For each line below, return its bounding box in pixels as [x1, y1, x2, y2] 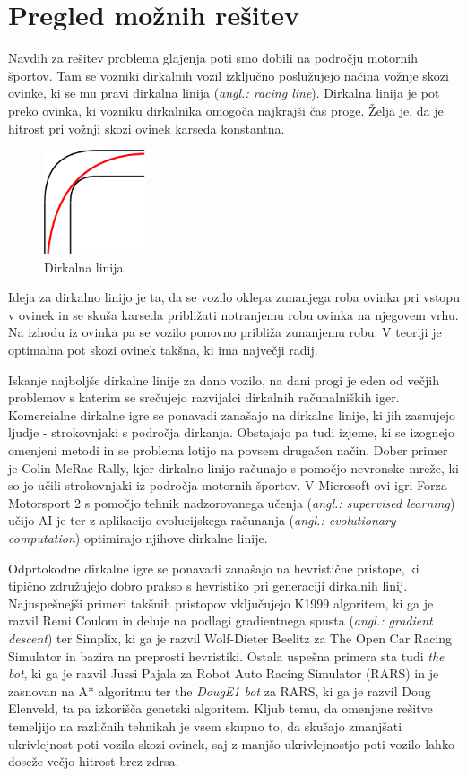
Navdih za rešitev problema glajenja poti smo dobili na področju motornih [8, 48, 418, 67]
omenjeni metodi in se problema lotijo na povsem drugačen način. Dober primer [8, 441, 448, 459]
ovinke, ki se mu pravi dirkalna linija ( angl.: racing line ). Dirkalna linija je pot [8, 83, 440, 102]
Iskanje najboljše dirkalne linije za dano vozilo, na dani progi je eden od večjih [8, 370, 439, 389]
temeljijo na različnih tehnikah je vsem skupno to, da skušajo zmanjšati [8, 716, 402, 735]
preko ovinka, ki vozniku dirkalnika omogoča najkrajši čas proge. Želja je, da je [8, 100, 444, 119]
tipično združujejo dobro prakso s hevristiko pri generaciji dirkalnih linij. [8, 576, 408, 595]
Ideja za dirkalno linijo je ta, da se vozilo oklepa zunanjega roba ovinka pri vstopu [8, 288, 460, 306]
